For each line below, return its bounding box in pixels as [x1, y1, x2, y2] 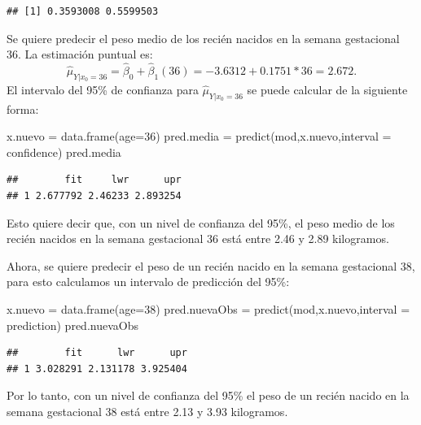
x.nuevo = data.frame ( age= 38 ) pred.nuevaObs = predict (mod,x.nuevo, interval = [7, 300, 410, 317]
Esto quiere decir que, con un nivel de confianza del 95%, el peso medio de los [7, 214, 395, 231]
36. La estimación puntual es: [7, 46, 153, 63]
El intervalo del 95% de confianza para [7, 80, 199, 98]
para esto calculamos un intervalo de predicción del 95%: [7, 273, 290, 290]
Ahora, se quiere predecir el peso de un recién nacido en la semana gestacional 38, [7, 257, 415, 274]
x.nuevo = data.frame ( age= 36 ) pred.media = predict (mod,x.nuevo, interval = [7, 128, 392, 145]
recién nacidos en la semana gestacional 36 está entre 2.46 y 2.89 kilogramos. [7, 230, 389, 247]
